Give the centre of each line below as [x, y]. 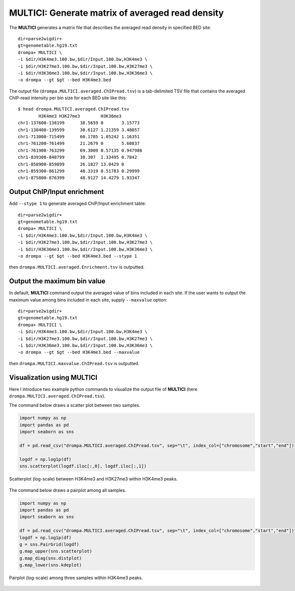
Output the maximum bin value [57, 281]
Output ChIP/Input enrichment [57, 192]
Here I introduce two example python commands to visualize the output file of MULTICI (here [103, 389]
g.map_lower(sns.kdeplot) [51, 565]
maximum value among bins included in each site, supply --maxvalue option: [88, 300]
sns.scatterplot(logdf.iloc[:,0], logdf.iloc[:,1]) [83, 466]
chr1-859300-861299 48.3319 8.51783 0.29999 [79, 171]
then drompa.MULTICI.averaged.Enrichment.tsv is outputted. [77, 267]
